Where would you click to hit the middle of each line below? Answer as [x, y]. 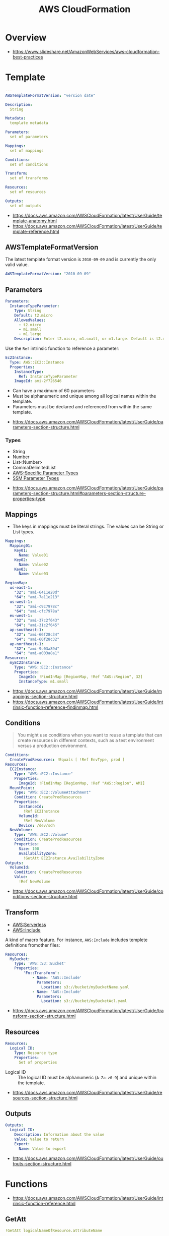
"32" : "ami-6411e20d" [37, 593]
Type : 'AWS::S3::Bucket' [40, 964]
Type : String [28, 311]
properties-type [29, 499]
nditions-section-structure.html [45, 896]
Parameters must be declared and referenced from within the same [82, 407]
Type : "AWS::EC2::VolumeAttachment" [53, 792]
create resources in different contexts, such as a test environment [86, 740]
